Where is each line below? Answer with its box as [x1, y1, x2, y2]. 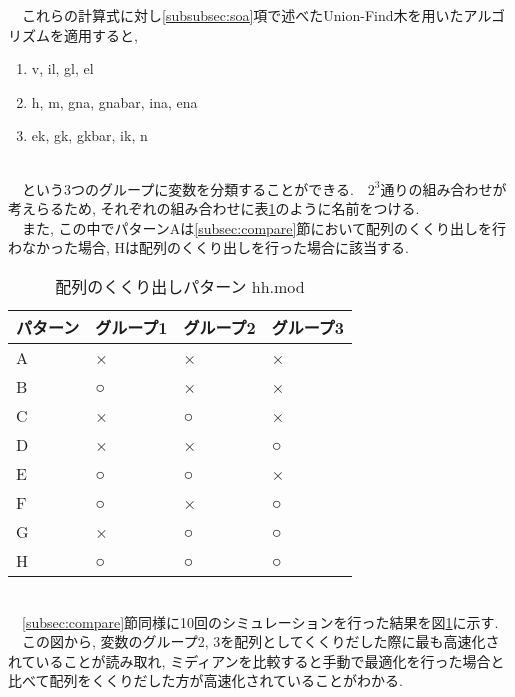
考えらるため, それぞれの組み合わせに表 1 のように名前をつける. [8, 198, 420, 219]
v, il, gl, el [31, 58, 94, 79]
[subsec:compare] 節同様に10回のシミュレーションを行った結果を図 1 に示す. [22, 611, 499, 632]
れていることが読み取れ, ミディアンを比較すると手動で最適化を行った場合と [8, 650, 505, 671]
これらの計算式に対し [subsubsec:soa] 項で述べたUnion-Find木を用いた [21, 5, 464, 25]
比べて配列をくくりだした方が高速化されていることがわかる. [8, 670, 403, 691]
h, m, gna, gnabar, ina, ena [31, 91, 198, 112]
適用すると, [63, 24, 138, 45]
